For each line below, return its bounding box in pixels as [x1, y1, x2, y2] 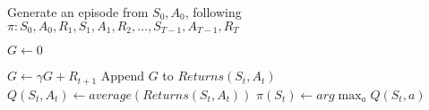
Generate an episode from [7, 3, 149, 21]
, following [184, 3, 242, 21]
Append [100, 66, 144, 85]
